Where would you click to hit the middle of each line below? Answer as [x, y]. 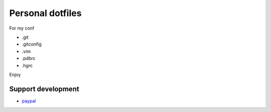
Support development [44, 89]
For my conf [22, 28]
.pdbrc [29, 58]
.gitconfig [32, 44]
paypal [29, 101]
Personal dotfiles [45, 13]
